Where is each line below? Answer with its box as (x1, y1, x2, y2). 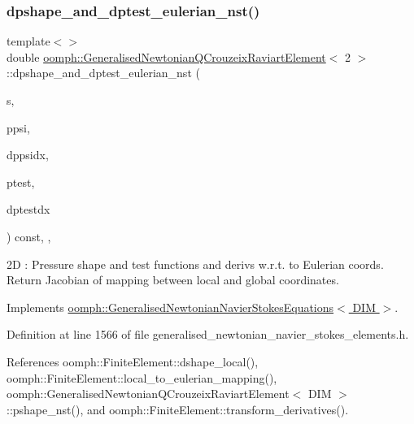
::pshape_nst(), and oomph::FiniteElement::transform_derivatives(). (7, 400, 349, 418)
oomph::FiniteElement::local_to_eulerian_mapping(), (7, 369, 277, 386)
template (7, 32, 50, 50)
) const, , (7, 227, 51, 244)
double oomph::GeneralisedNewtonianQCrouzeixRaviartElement (7, 48, 326, 65)
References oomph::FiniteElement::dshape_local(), (7, 353, 259, 370)
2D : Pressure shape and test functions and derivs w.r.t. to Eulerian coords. (7, 255, 384, 272)
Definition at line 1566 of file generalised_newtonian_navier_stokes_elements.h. (7, 326, 409, 343)
